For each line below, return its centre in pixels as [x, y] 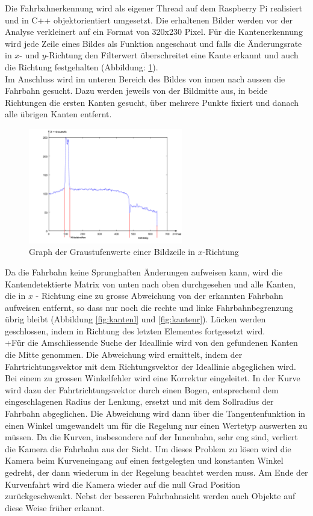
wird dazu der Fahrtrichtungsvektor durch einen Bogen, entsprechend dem [142, 389]
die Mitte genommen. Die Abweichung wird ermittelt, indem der [124, 355]
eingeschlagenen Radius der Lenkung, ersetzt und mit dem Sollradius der [139, 401]
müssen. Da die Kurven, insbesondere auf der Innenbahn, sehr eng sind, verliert [152, 437]
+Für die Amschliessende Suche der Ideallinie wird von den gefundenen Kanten [151, 342]
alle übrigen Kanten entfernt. [58, 114]
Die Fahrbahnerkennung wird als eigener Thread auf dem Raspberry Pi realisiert [154, 8]
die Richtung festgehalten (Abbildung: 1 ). [82, 66]
